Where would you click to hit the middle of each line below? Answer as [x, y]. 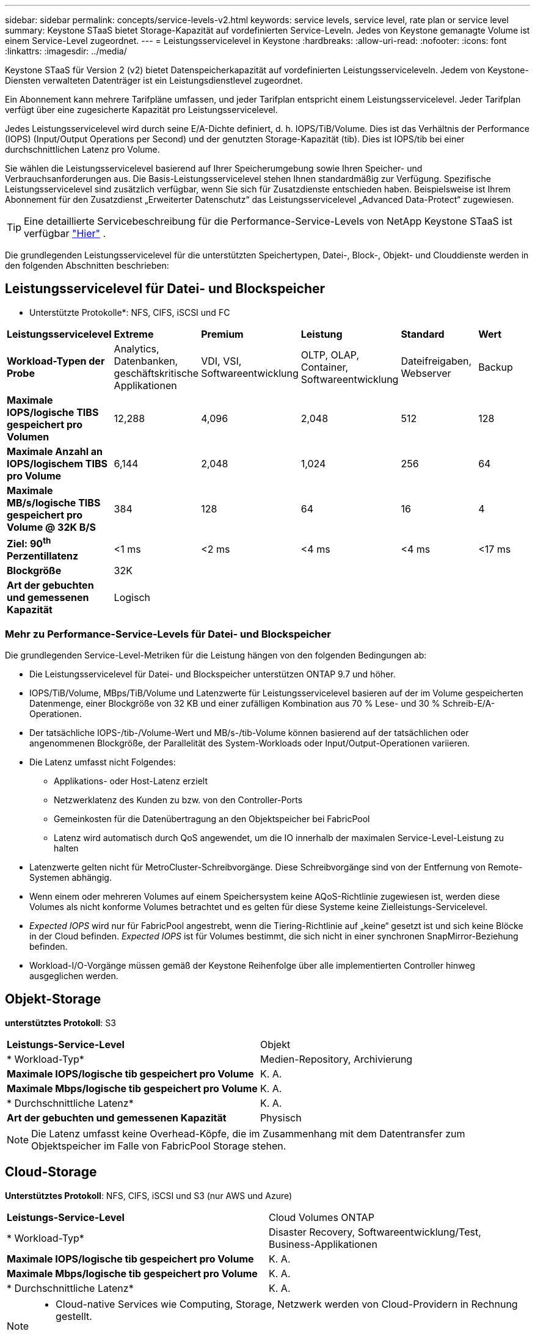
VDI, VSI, [221, 361]
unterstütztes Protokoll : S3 [60, 1022]
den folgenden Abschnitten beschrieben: [87, 265]
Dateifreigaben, [436, 361]
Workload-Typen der [56, 361]
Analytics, [136, 348]
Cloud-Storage [51, 1172]
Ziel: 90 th [29, 543]
